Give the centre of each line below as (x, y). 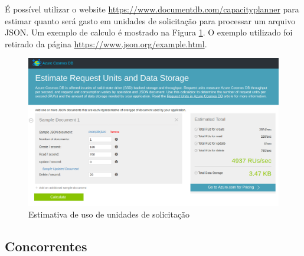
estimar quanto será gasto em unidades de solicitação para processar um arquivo (150, 20)
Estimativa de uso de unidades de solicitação (109, 214)
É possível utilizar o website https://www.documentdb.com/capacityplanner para (152, 9)
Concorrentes (46, 246)
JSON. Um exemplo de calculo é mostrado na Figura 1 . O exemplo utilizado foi (149, 32)
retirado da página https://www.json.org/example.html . (106, 43)
